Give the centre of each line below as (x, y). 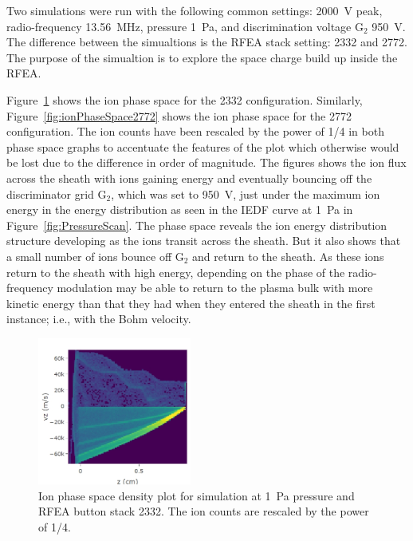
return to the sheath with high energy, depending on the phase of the (176, 272)
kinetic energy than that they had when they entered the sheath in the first (191, 303)
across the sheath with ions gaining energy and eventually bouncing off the (189, 178)
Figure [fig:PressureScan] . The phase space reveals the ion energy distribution (197, 225)
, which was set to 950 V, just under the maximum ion (246, 193)
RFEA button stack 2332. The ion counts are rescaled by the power (204, 511)
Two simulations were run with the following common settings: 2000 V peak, (195, 10)
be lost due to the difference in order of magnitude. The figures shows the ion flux (206, 162)
